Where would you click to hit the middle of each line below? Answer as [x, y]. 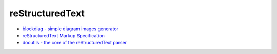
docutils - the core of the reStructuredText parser [75, 43]
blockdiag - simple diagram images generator [71, 29]
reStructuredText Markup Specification [63, 35]
